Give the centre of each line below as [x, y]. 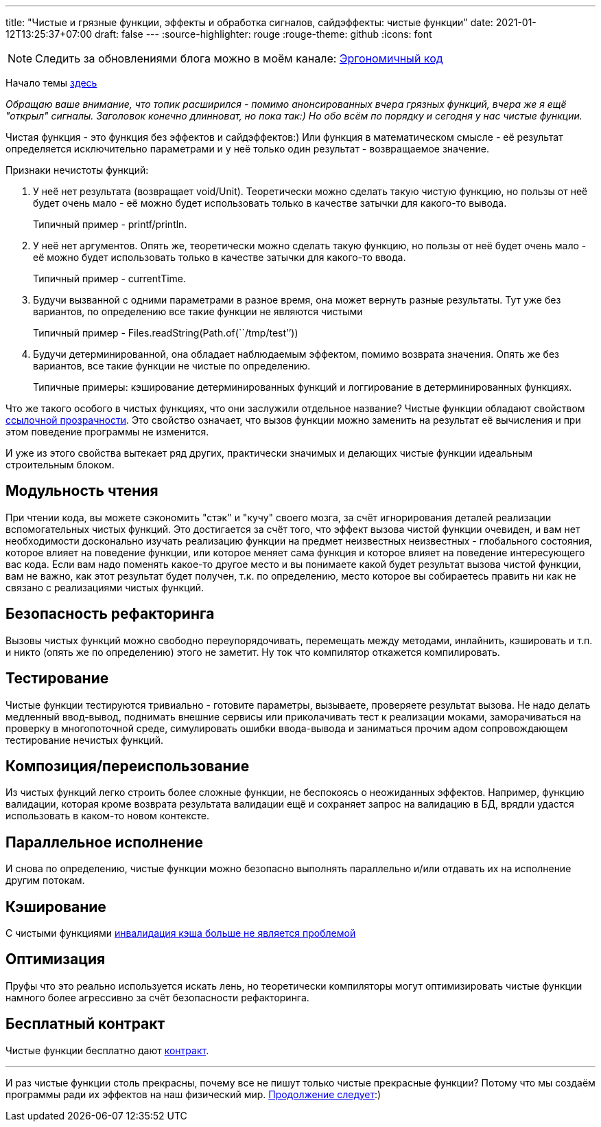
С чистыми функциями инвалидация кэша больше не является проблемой [181, 933]
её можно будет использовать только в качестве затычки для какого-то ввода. [220, 257]
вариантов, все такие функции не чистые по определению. [172, 366]
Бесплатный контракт [85, 1024]
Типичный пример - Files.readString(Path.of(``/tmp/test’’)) [166, 333]
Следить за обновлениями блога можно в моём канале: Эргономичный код [239, 58]
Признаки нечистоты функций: [77, 170]
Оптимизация [56, 959]
